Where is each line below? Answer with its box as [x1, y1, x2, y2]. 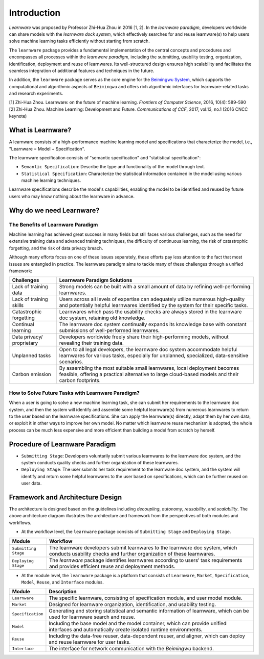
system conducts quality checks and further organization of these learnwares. [21, 459, 179, 465]
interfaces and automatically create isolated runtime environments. [48, 626, 203, 633]
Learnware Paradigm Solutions [59, 277, 132, 284]
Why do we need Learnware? [9, 206, 100, 214]
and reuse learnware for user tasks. [48, 639, 131, 646]
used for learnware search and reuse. [48, 613, 135, 620]
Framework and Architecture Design [9, 493, 122, 501]
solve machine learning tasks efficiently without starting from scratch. [9, 38, 150, 44]
